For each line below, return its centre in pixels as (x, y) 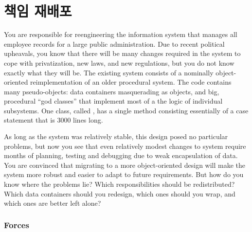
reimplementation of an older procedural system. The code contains (131, 82)
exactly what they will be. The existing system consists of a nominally (109, 72)
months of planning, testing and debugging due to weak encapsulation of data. (121, 155)
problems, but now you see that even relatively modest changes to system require (125, 146)
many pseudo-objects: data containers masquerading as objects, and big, (112, 91)
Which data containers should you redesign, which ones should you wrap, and (120, 193)
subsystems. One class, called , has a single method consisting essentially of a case (126, 110)
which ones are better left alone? (53, 203)
